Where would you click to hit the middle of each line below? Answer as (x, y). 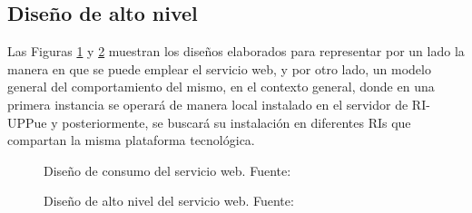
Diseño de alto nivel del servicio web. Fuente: (169, 201)
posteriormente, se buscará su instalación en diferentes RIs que (236, 122)
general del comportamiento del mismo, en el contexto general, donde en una (221, 87)
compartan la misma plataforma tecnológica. (131, 140)
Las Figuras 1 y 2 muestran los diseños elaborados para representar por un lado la (236, 51)
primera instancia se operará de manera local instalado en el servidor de (208, 104)
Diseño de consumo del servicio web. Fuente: (167, 170)
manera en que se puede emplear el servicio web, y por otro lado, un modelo (219, 68)
